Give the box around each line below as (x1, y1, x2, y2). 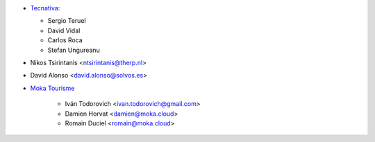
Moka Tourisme (30, 84, 75, 92)
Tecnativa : (30, 4, 60, 12)
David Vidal (47, 26, 81, 35)
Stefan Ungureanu (47, 46, 100, 54)
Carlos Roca (47, 36, 83, 44)
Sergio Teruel (47, 17, 86, 25)
